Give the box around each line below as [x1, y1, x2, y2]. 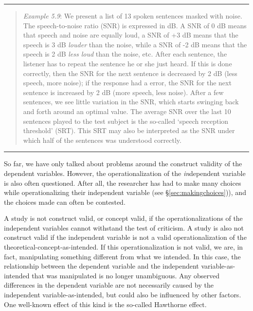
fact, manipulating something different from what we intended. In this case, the [4, 251, 241, 261]
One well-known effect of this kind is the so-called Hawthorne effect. [4, 299, 207, 309]
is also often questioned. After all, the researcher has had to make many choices [4, 177, 241, 188]
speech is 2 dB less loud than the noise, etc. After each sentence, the [23, 49, 227, 59]
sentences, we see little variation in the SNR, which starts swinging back [23, 97, 239, 107]
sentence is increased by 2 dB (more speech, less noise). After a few [23, 87, 224, 97]
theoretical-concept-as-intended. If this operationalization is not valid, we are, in [4, 242, 243, 252]
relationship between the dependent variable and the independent [4, 261, 199, 271]
